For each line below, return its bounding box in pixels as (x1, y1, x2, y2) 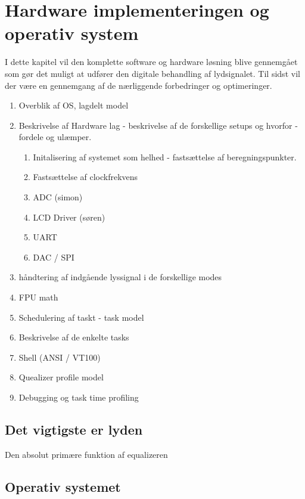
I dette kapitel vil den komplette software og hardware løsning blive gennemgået (5, 55, 298, 68)
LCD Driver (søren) (33, 210, 105, 223)
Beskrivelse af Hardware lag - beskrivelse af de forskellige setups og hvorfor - (18, 119, 298, 131)
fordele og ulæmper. (18, 131, 92, 143)
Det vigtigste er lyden (5, 420, 143, 438)
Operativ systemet (5, 477, 121, 495)
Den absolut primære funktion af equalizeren (5, 448, 168, 460)
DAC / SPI (33, 250, 74, 263)
